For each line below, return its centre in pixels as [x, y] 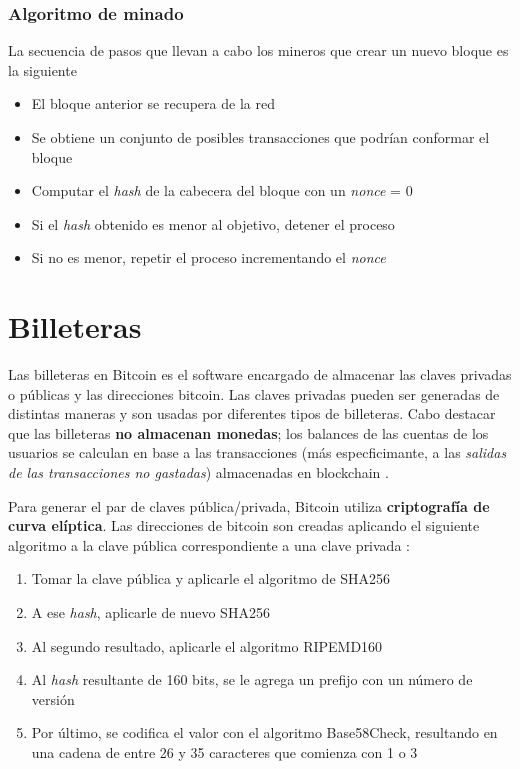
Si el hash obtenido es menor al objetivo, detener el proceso [213, 223]
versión [53, 698]
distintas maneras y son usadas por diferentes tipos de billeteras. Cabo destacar [252, 413]
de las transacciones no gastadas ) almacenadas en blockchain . [198, 472]
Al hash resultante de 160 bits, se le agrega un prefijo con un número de [252, 679]
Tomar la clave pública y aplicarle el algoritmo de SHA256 [211, 578]
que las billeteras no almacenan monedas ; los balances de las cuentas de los [248, 432]
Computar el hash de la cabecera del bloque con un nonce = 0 [222, 190]
